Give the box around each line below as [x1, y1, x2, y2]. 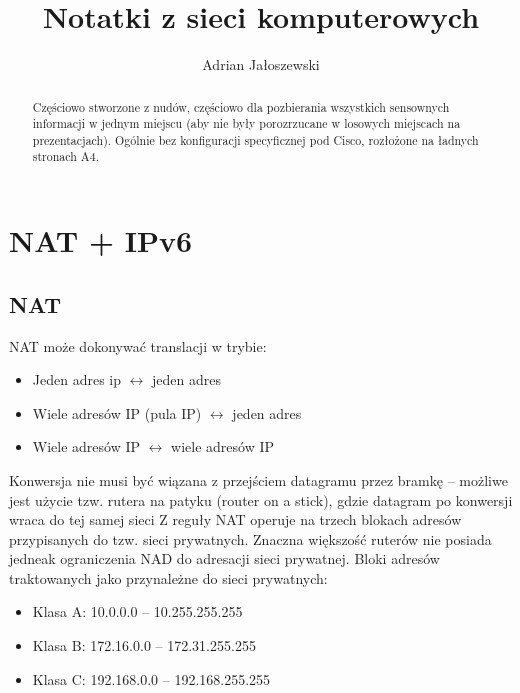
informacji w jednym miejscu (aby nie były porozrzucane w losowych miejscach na [32, 115, 461, 132]
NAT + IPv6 [9, 220, 193, 261]
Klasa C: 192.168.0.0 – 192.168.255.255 [32, 668, 271, 689]
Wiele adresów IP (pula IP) [32, 402, 202, 423]
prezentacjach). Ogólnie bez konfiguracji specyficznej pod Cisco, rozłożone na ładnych [32, 131, 479, 148]
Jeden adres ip [32, 369, 121, 390]
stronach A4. [32, 148, 99, 165]
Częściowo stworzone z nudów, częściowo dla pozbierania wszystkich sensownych [32, 98, 450, 115]
